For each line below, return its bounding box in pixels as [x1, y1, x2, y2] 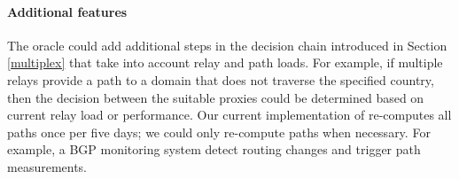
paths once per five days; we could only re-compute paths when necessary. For [7, 122, 431, 141]
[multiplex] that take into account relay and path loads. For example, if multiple [7, 53, 443, 72]
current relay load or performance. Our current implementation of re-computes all [7, 105, 452, 124]
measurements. [7, 157, 88, 175]
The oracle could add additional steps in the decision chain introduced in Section [7, 35, 447, 54]
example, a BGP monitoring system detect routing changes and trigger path [7, 140, 421, 159]
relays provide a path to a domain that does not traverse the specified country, [7, 70, 434, 89]
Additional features [7, 2, 128, 20]
